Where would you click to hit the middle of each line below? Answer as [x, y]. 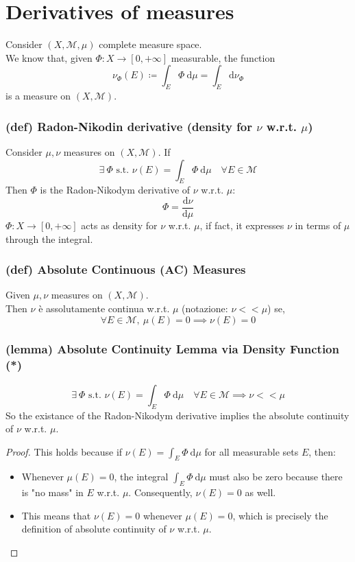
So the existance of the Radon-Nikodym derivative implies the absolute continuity [177, 415]
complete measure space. [150, 44]
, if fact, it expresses [242, 225]
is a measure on [38, 96]
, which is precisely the [280, 515]
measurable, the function [223, 57]
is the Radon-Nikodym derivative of [115, 190]
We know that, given [49, 57]
